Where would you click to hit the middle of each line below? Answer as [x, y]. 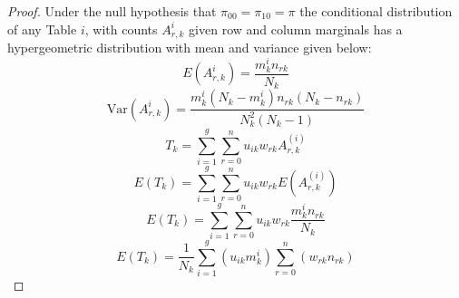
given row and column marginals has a [296, 29]
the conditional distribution [376, 11]
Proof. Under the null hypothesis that [112, 11]
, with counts [121, 29]
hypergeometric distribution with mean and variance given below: [190, 48]
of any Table [42, 29]
